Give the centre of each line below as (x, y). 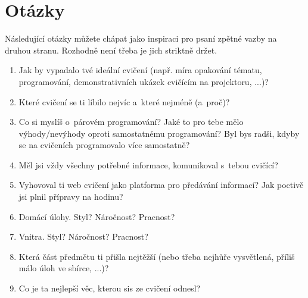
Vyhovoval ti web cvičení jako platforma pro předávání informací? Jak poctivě (161, 185)
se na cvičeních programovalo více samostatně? (104, 145)
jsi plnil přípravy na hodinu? (71, 197)
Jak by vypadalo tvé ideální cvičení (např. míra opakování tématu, (140, 70)
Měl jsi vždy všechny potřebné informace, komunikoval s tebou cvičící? (148, 164)
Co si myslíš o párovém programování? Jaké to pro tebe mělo (131, 122)
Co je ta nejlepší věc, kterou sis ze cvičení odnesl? (110, 288)
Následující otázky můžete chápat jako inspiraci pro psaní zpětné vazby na (141, 38)
